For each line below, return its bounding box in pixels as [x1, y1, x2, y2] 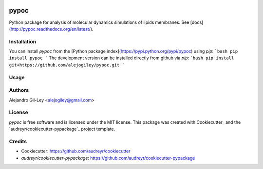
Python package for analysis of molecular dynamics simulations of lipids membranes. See [9, 19, 189, 25]
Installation [9, 38, 37, 45]
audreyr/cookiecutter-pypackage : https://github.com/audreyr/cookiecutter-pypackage [21, 155, 195, 161]
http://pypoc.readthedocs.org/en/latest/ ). [10, 26, 94, 32]
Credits [9, 138, 27, 145]
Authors [9, 87, 29, 94]
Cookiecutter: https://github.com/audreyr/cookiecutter [21, 148, 131, 154]
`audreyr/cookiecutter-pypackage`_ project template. [9, 126, 115, 132]
